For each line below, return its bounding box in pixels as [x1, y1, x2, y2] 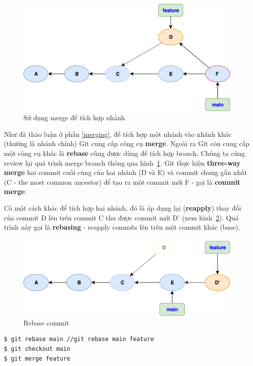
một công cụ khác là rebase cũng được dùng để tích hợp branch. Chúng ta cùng [4, 148, 245, 158]
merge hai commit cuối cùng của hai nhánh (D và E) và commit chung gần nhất [4, 167, 247, 177]
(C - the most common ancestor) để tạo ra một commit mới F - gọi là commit [4, 176, 241, 187]
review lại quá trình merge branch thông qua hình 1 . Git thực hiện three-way [4, 157, 241, 168]
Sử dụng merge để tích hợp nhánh [23, 112, 125, 123]
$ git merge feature [4, 355, 71, 362]
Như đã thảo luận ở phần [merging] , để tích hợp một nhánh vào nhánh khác [4, 129, 232, 139]
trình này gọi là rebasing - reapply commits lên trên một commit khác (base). [4, 222, 240, 232]
